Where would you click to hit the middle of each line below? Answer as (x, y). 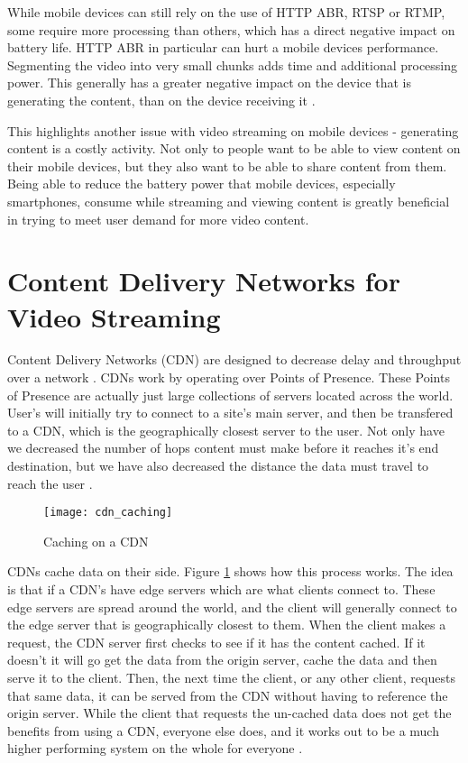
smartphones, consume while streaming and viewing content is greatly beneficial (229, 201)
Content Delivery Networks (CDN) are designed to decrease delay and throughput (234, 359)
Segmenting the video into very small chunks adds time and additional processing (233, 64)
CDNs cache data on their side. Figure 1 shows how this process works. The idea (230, 571)
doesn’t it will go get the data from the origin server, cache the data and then (222, 660)
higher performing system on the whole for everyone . (155, 748)
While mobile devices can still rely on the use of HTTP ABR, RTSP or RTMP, (226, 12)
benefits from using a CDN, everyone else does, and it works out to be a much (223, 730)
